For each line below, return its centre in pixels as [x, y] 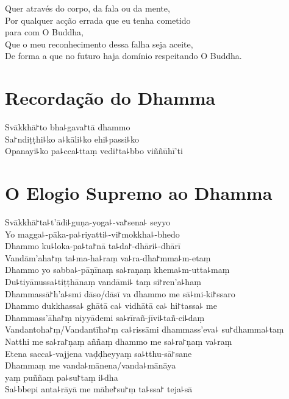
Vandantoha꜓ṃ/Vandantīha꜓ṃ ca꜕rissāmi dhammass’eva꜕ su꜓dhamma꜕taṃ [144, 329]
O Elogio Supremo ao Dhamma [139, 193]
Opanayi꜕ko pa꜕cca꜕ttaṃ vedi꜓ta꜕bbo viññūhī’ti [94, 151]
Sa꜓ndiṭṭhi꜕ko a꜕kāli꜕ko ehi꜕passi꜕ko [72, 139]
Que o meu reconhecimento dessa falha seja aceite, [99, 44]
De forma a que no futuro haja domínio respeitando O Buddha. [123, 56]
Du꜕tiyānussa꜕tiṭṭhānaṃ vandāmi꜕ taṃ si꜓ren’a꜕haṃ [103, 281]
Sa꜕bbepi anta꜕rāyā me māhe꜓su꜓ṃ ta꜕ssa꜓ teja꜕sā [99, 389]
